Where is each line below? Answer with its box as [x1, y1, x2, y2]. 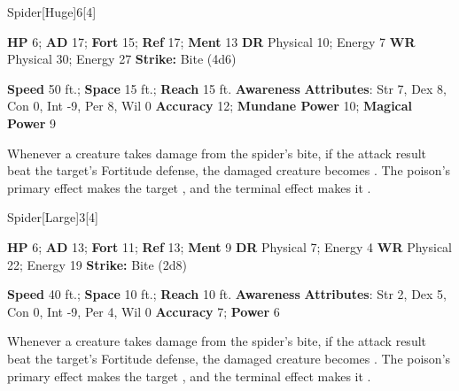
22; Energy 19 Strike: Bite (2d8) [7, 255, 187, 273]
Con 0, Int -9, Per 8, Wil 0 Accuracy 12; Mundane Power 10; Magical [7, 96, 413, 115]
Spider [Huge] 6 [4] [7, 3, 97, 20]
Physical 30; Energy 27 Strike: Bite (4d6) [7, 50, 237, 68]
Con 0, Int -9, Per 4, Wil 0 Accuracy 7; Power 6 [7, 302, 280, 320]
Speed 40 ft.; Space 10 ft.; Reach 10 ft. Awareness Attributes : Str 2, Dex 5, [7, 285, 447, 303]
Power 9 [7, 113, 57, 132]
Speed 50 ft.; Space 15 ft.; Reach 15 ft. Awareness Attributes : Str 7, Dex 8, [7, 79, 447, 97]
